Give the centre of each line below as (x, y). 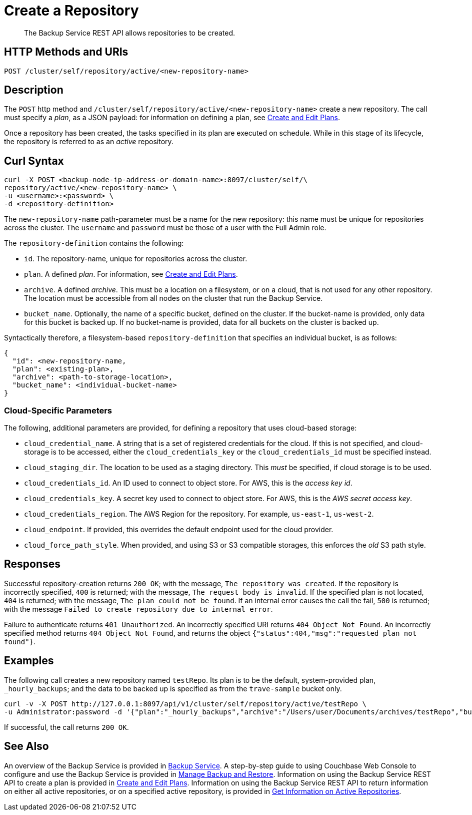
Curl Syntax (34, 161)
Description (34, 90)
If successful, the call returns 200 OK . (66, 727)
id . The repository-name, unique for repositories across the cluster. (136, 259)
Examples (29, 661)
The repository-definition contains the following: (94, 243)
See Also (26, 746)
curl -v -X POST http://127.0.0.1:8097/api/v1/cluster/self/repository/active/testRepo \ (185, 704)
